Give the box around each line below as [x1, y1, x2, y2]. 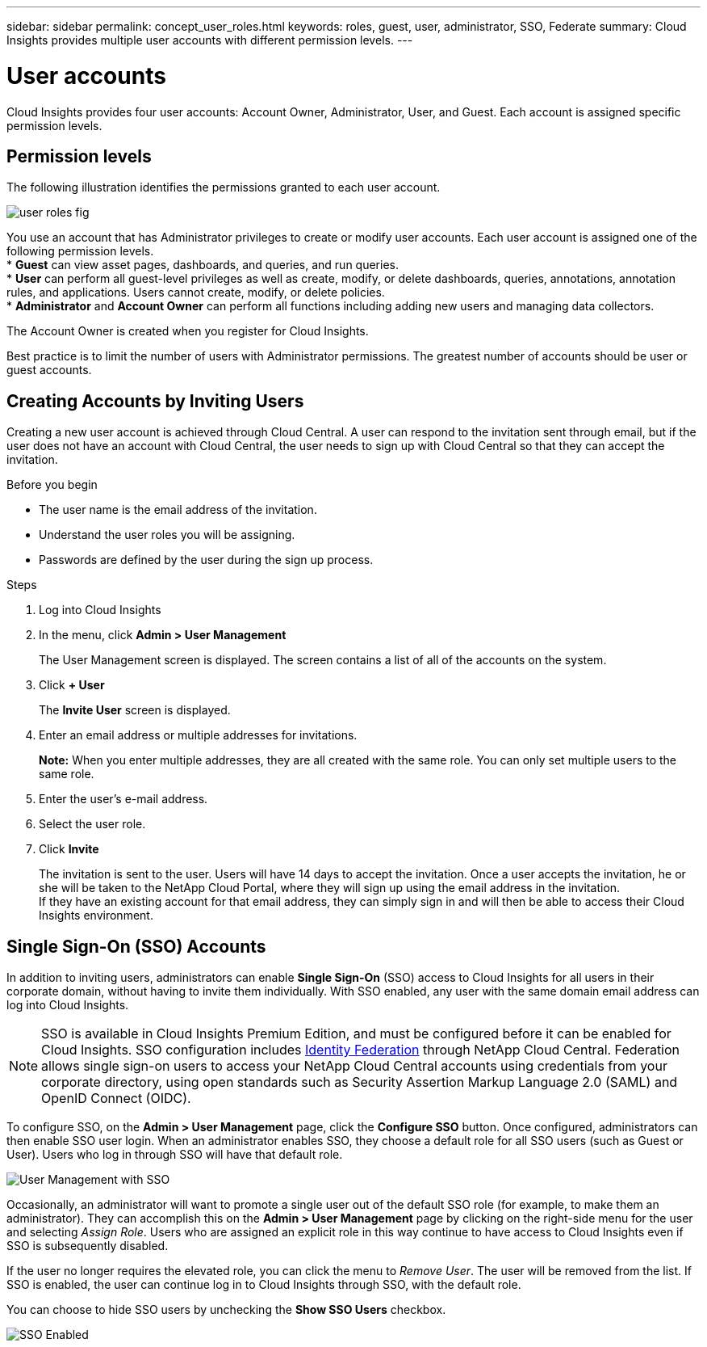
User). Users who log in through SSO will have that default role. [6, 1147, 343, 1162]
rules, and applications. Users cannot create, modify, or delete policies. [6, 285, 385, 300]
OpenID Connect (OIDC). [41, 1090, 191, 1107]
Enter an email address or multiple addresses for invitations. [39, 728, 358, 743]
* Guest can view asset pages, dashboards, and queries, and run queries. [6, 258, 399, 272]
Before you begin [6, 478, 98, 492]
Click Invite [39, 842, 99, 857]
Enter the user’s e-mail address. [39, 792, 208, 806]
